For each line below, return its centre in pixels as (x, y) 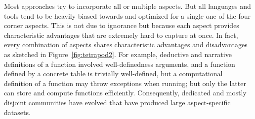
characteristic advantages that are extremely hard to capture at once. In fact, (121, 35)
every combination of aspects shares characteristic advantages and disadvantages (126, 45)
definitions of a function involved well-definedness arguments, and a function (120, 64)
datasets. (17, 112)
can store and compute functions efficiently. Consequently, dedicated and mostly (125, 93)
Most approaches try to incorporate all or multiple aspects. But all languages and (127, 6)
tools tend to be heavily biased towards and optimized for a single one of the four (127, 15)
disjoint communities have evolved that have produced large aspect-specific (117, 102)
